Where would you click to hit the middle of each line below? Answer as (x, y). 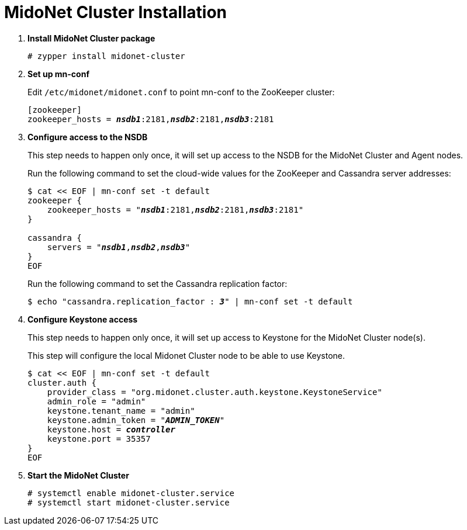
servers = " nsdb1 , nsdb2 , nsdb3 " (119, 247)
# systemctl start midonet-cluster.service (129, 502)
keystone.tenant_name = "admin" (121, 411)
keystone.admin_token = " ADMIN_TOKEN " (136, 420)
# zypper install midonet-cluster (106, 56)
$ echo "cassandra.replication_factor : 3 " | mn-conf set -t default (190, 301)
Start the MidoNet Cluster (78, 475)
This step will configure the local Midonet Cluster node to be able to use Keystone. (186, 355)
